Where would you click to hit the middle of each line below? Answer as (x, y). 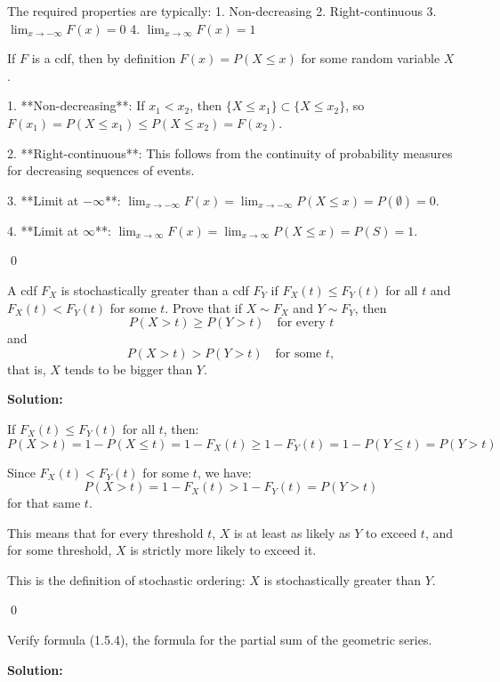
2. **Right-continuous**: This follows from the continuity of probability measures (230, 152)
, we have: (224, 472)
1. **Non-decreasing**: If (76, 105)
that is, (27, 369)
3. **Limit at (43, 200)
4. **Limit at (43, 230)
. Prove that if (203, 307)
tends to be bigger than (129, 369)
